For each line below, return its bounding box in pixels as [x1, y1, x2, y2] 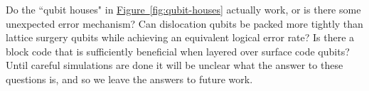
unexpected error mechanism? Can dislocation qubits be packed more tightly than [6, 16, 363, 31]
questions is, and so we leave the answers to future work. [6, 71, 253, 86]
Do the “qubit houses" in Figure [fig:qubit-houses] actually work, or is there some [6, 2, 361, 16]
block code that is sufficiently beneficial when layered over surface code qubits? [6, 43, 350, 58]
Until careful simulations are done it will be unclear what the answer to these [6, 58, 343, 73]
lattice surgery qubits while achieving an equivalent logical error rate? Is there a [6, 30, 355, 45]
